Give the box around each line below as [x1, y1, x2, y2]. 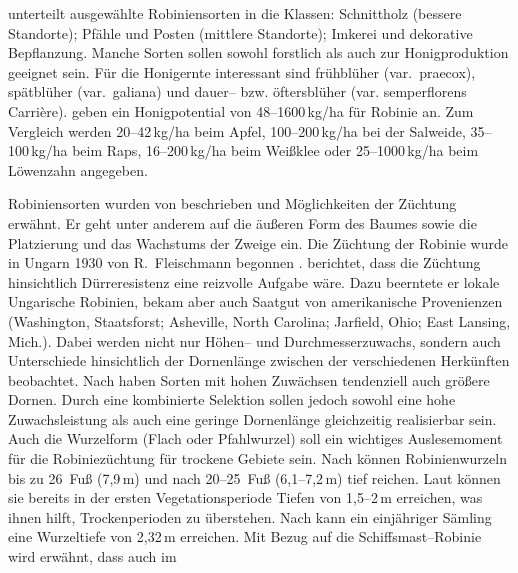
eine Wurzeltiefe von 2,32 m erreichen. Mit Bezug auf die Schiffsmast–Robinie [8, 526, 482, 547]
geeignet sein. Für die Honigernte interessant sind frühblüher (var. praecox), [8, 61, 476, 82]
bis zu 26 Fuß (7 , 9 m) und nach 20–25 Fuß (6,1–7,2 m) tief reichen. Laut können [8, 467, 501, 488]
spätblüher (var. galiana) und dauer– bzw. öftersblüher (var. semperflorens [8, 81, 467, 102]
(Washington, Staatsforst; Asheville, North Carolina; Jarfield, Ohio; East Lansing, [8, 310, 511, 331]
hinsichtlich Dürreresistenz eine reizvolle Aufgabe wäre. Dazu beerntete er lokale [8, 271, 500, 292]
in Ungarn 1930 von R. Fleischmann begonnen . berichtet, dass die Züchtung [8, 252, 481, 273]
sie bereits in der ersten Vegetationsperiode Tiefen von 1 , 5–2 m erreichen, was [8, 487, 483, 508]
